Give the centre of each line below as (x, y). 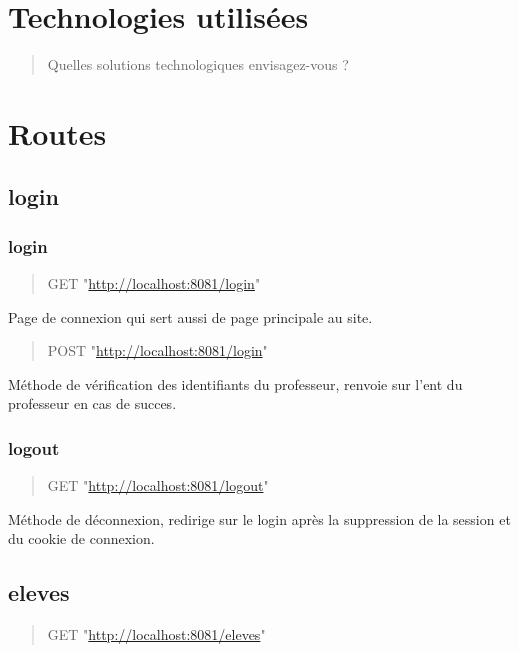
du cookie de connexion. (81, 538)
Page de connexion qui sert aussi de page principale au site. (190, 316)
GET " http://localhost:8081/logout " (158, 485)
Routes (57, 132)
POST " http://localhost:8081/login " (157, 350)
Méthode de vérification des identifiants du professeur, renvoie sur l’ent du (235, 383)
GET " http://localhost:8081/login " (154, 283)
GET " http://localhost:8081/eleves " (156, 634)
